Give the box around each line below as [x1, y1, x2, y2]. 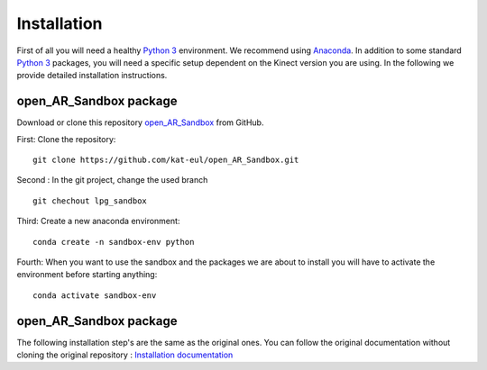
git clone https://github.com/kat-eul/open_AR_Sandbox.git [32, 155, 299, 166]
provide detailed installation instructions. [16, 70, 168, 81]
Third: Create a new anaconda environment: [16, 216, 180, 227]
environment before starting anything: [16, 269, 158, 280]
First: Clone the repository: [16, 133, 116, 144]
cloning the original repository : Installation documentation [16, 349, 234, 360]
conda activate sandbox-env [32, 290, 157, 301]
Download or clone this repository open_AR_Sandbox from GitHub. [16, 117, 264, 128]
